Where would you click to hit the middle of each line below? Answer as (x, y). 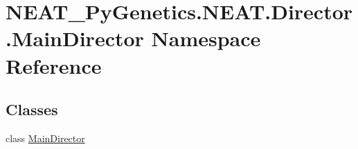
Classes (32, 109)
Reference (54, 65)
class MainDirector (45, 138)
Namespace (206, 38)
